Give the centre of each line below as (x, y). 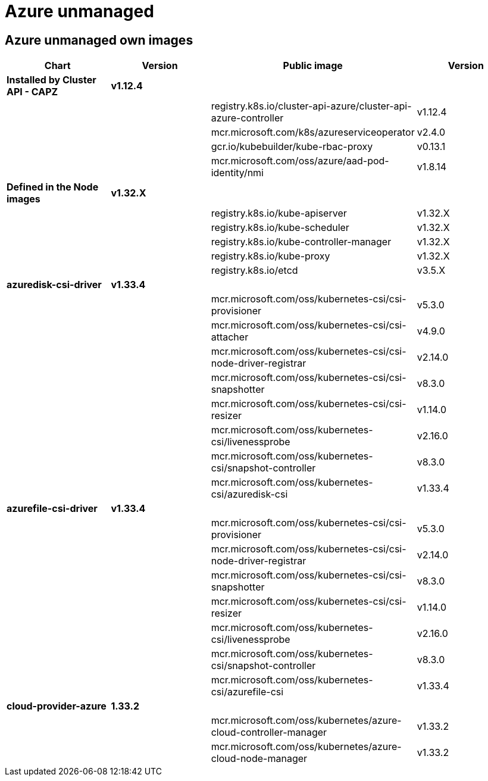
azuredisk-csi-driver (54, 285)
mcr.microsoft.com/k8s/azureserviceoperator (313, 132)
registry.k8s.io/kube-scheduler (280, 228)
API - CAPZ (32, 92)
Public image (313, 66)
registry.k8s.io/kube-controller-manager (301, 242)
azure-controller (247, 118)
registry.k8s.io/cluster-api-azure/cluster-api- (311, 106)
